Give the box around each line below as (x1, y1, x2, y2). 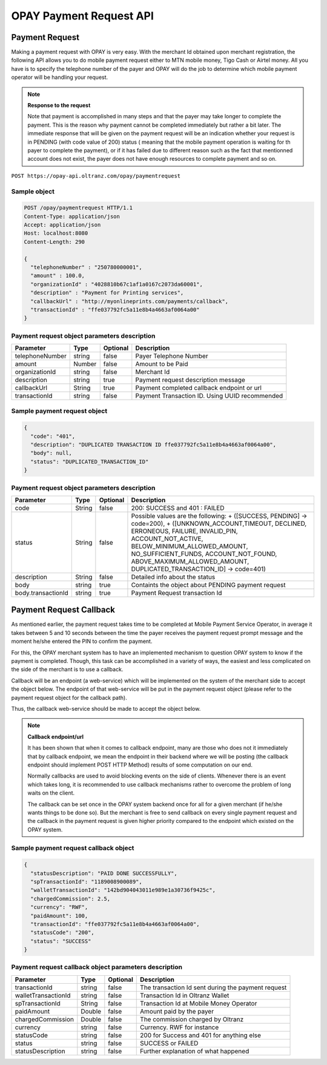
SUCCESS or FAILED (140, 1039, 199, 1047)
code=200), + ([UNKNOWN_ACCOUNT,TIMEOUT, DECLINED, (131, 519, 307, 528)
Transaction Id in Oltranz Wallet (140, 991, 230, 999)
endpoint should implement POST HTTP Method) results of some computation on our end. (27, 761, 253, 768)
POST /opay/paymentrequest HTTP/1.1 (24, 204, 133, 212)
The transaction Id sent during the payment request (140, 983, 287, 992)
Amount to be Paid (135, 360, 188, 368)
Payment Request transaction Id (131, 588, 222, 597)
